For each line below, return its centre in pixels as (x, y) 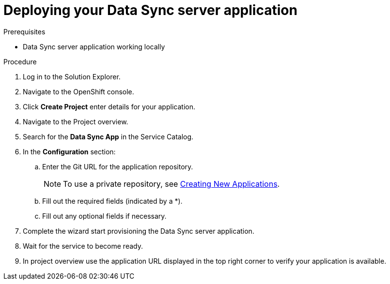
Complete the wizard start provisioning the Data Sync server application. (139, 231)
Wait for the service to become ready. (83, 246)
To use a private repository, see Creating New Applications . (172, 184)
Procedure (20, 61)
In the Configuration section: (69, 151)
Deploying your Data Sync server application (150, 10)
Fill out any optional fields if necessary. (104, 216)
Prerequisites (24, 31)
